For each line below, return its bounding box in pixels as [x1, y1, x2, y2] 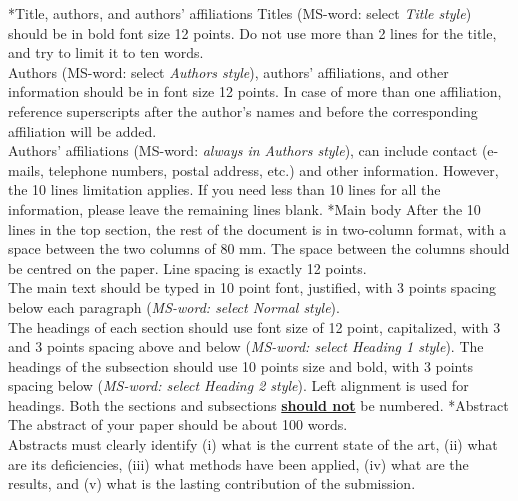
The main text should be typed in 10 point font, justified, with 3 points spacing [8, 277, 497, 298]
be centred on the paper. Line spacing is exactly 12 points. [8, 257, 367, 278]
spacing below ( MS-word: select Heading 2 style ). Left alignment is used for [8, 375, 469, 396]
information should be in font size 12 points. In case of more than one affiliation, [8, 81, 502, 102]
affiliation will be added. [8, 120, 157, 141]
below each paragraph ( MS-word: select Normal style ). [8, 296, 340, 317]
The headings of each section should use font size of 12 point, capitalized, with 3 [8, 316, 501, 337]
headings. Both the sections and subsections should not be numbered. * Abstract [8, 394, 509, 415]
